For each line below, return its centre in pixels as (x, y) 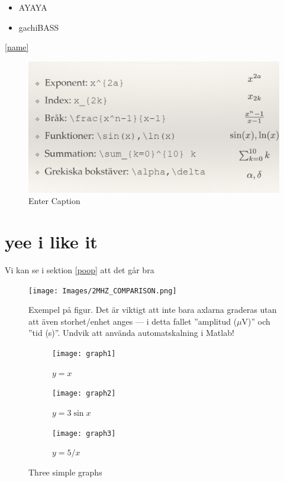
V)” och (256, 321)
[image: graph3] (84, 433)
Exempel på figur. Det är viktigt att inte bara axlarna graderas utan (153, 310)
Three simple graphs (65, 472)
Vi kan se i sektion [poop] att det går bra (80, 270)
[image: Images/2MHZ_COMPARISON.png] (103, 291)
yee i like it (51, 242)
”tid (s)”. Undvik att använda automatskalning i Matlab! (131, 333)
